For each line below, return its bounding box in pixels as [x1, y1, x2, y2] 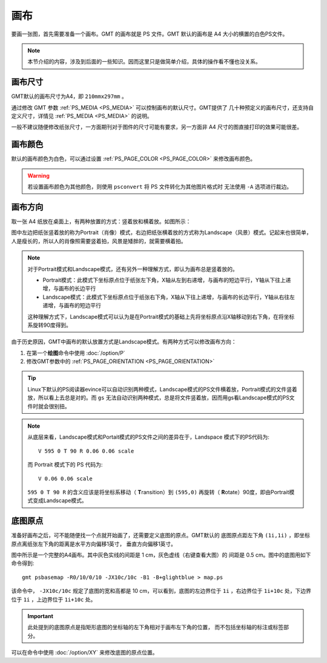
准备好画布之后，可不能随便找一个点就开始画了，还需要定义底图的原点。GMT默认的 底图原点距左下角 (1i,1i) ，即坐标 [11, 532, 310, 539]
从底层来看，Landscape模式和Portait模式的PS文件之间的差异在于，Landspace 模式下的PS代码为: [27, 433, 269, 441]
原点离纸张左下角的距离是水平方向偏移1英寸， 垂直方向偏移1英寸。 [11, 540, 177, 547]
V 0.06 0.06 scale [38, 475, 93, 482]
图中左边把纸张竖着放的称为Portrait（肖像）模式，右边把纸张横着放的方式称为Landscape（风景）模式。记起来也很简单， [11, 229, 312, 236]
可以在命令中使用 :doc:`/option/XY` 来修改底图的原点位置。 [11, 649, 158, 656]
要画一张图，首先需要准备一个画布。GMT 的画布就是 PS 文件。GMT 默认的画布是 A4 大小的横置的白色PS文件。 [11, 30, 288, 38]
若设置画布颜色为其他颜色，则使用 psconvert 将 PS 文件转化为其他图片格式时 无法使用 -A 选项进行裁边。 [27, 183, 292, 191]
